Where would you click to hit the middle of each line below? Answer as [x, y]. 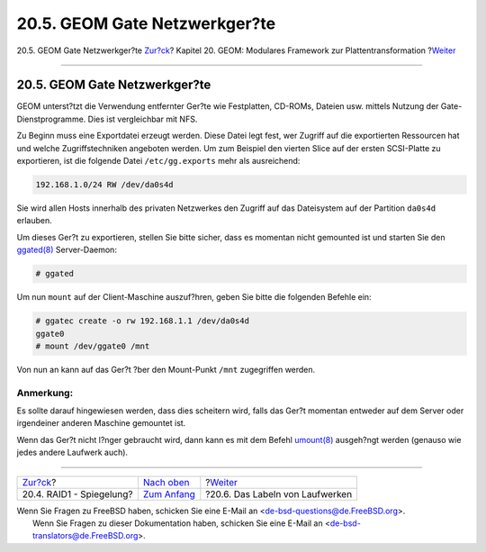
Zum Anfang [169, 493]
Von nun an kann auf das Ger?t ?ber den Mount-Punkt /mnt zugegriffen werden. [166, 369]
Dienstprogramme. [51, 119]
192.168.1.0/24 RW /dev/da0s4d [105, 185]
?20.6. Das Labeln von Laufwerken [279, 493]
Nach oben [166, 482]
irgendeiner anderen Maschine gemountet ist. [101, 423]
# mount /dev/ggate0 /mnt [93, 346]
